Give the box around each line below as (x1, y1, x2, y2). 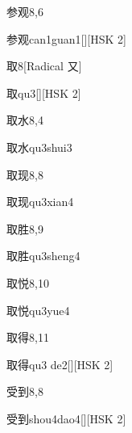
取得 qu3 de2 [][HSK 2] (6, 355, 113, 372)
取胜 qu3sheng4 (6, 247, 80, 264)
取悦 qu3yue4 (6, 301, 70, 318)
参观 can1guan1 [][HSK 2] (6, 30, 126, 47)
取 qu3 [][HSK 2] (6, 84, 81, 101)
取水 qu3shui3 (6, 138, 72, 155)
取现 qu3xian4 (6, 193, 74, 210)
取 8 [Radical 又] (6, 57, 82, 74)
